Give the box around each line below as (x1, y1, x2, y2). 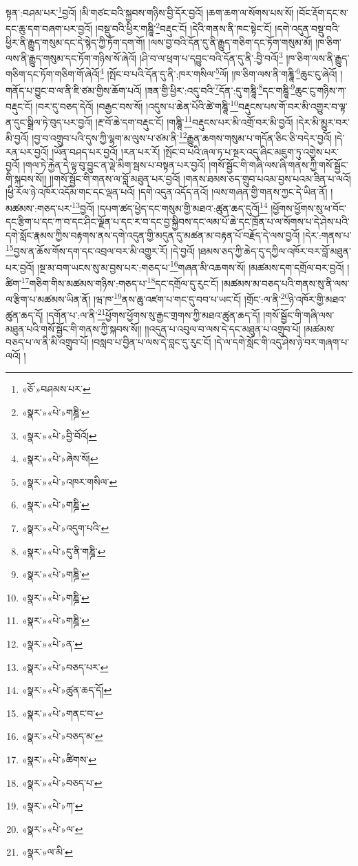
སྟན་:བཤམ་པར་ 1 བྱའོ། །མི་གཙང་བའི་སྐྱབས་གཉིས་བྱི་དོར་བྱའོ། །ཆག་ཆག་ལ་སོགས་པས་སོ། (6, 3, 294, 19)
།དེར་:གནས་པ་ (303, 227, 352, 242)
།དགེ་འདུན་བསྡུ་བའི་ (275, 21, 340, 35)
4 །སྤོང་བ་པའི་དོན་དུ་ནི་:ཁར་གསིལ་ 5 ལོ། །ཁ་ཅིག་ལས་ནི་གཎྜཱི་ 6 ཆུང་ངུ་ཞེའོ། (100, 65, 337, 81)
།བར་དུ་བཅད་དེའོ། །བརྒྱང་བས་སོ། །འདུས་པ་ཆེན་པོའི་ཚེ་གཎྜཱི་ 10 (35, 96, 238, 113)
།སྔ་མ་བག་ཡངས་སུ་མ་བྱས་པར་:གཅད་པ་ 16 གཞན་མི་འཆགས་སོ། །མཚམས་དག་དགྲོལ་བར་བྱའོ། (37, 258, 344, 274)
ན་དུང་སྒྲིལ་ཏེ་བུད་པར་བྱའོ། (6, 114, 93, 129)
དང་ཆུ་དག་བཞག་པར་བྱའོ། (6, 21, 93, 35)
